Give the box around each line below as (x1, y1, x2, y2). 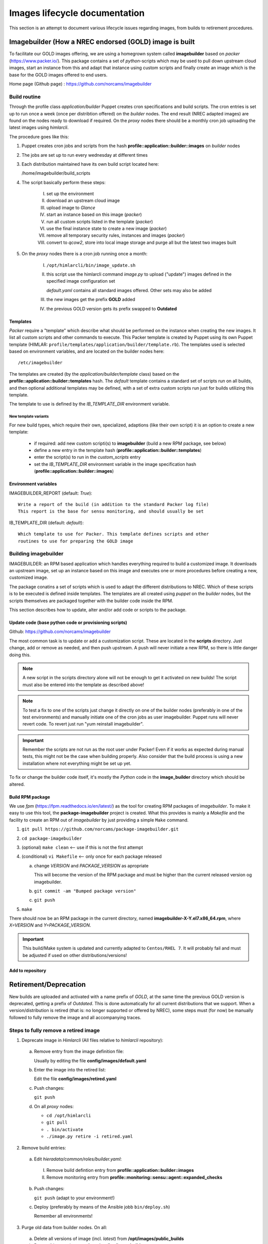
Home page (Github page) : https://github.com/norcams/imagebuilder (9, 81, 152, 87)
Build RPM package (9, 794, 51, 800)
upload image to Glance (46, 205, 95, 210)
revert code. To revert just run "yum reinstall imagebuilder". (22, 721, 144, 727)
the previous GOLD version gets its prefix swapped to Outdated (46, 306, 177, 311)
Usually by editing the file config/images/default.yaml (34, 1057, 146, 1063)
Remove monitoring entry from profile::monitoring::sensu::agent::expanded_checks (46, 1174, 223, 1180)
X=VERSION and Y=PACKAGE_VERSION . (9, 922, 91, 928)
